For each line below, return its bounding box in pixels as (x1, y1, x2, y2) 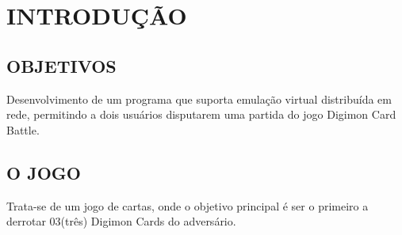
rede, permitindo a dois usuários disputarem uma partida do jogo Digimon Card (6, 106, 396, 123)
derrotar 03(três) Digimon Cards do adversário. (6, 213, 236, 229)
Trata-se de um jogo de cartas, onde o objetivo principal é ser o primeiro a (6, 197, 369, 214)
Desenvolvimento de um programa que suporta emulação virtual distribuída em (6, 90, 392, 107)
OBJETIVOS (6, 53, 117, 78)
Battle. (6, 121, 40, 138)
